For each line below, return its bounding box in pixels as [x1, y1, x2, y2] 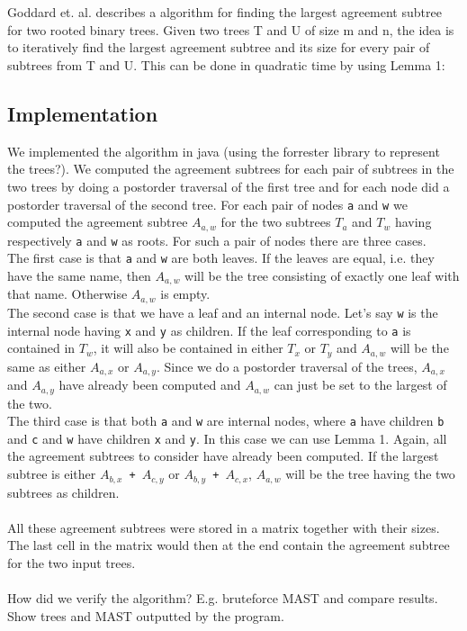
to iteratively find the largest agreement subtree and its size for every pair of [7, 38, 430, 57]
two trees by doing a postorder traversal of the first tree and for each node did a [7, 176, 450, 195]
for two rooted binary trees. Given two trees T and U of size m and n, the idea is [7, 20, 454, 39]
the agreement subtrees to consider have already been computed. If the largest [7, 446, 439, 465]
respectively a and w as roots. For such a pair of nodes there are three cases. [7, 230, 427, 249]
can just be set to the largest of [274, 375, 447, 394]
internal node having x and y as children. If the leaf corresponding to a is [7, 320, 411, 339]
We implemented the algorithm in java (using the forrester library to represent [7, 141, 440, 160]
